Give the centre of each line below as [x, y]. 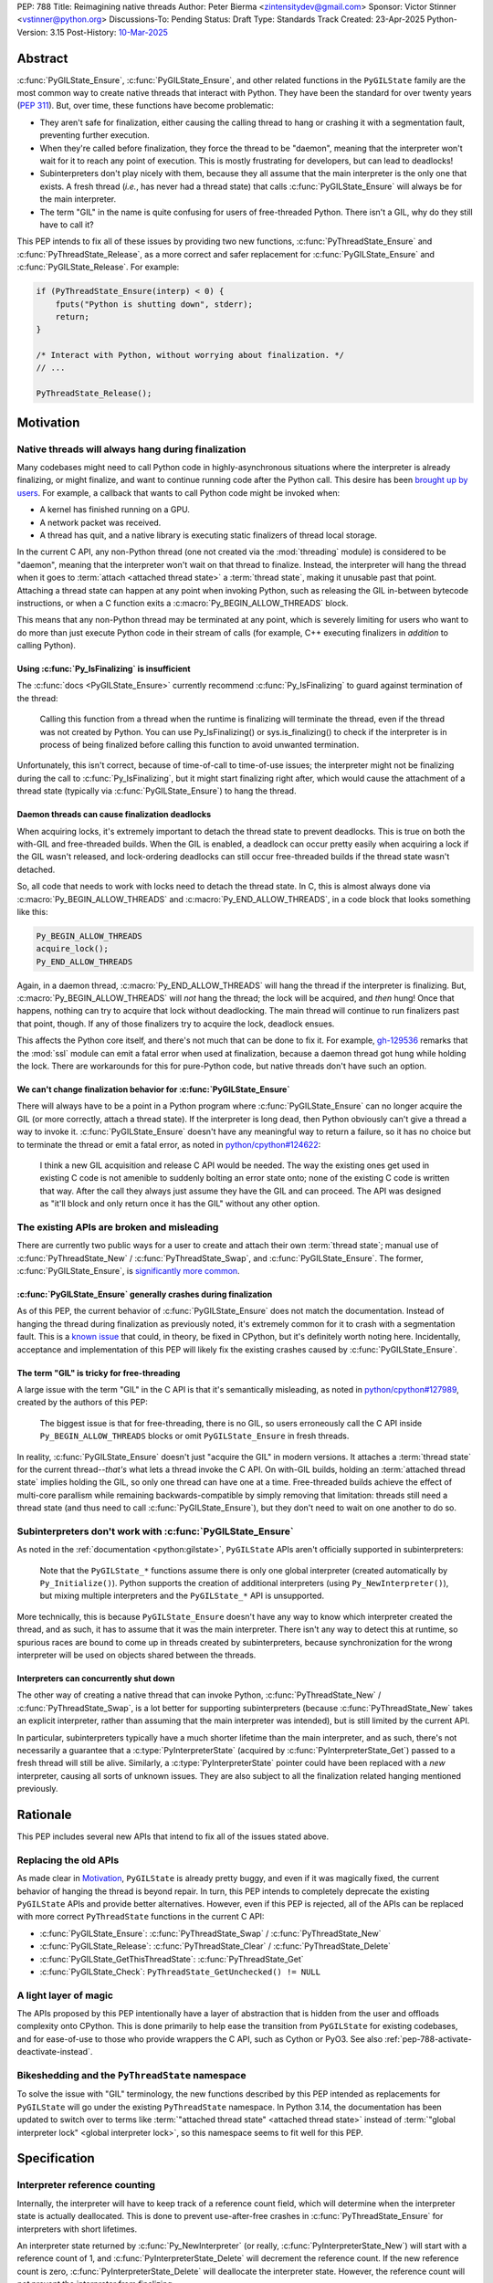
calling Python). [47, 646]
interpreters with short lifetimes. [77, 2229]
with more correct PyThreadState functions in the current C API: [141, 1917]
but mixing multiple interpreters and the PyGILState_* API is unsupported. [182, 1596]
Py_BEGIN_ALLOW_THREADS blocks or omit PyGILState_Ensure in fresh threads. [194, 1436]
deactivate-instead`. [55, 2052]
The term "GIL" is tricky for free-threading [99, 1373]
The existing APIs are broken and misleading [118, 1226]
